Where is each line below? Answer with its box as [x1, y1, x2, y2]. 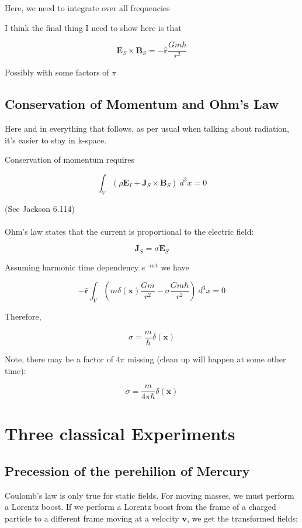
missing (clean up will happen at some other [127, 352, 286, 365]
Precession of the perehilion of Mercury [5, 461, 250, 479]
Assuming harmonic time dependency [5, 260, 139, 273]
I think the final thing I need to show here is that [5, 21, 182, 33]
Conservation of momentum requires [5, 153, 134, 166]
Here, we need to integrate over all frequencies [5, 2, 170, 13]
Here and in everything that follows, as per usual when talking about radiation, [5, 122, 289, 135]
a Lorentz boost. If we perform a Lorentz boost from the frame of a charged [5, 500, 276, 513]
